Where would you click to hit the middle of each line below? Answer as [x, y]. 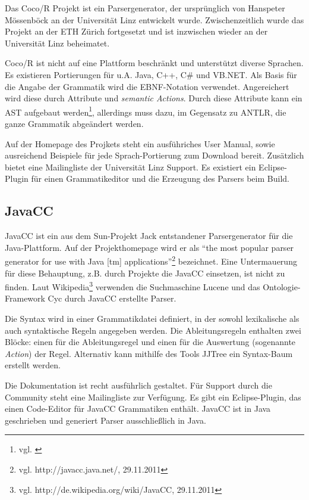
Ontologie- [282, 286]
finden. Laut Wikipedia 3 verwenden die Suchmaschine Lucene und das [133, 286]
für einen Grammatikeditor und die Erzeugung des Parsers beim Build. [160, 178]
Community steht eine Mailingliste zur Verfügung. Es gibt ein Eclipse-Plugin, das [153, 397]
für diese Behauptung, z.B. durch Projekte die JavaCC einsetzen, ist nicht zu [145, 273]
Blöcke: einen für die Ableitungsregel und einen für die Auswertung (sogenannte [150, 342]
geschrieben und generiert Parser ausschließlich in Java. [105, 420]
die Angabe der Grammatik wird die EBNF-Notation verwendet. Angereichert [147, 86]
